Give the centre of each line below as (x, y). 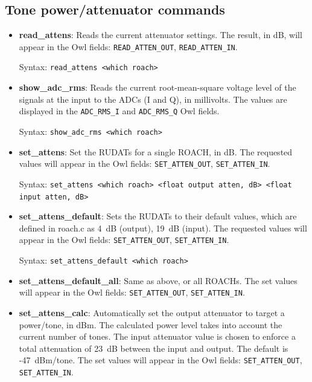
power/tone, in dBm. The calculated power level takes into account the (151, 324)
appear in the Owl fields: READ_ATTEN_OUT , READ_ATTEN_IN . (128, 46)
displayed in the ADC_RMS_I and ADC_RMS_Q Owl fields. (119, 111)
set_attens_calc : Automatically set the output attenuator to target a (152, 312)
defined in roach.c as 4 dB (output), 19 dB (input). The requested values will (163, 228)
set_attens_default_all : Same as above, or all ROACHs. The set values (158, 280)
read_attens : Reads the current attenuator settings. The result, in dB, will (161, 35)
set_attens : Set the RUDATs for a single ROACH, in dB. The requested (156, 151)
